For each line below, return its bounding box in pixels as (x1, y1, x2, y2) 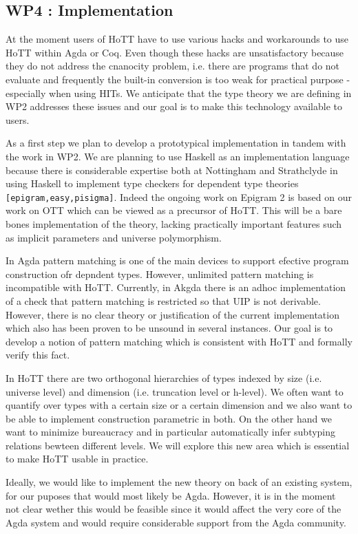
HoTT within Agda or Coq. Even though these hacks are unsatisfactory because (6, 45, 344, 59)
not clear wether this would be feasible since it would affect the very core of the (6, 502, 341, 516)
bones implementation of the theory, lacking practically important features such (6, 216, 342, 231)
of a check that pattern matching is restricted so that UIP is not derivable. (6, 293, 321, 308)
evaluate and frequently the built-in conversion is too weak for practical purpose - (6, 72, 350, 86)
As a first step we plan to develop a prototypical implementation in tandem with (6, 136, 346, 150)
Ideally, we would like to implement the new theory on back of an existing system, (6, 475, 352, 489)
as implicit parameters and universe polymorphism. (6, 230, 222, 244)
